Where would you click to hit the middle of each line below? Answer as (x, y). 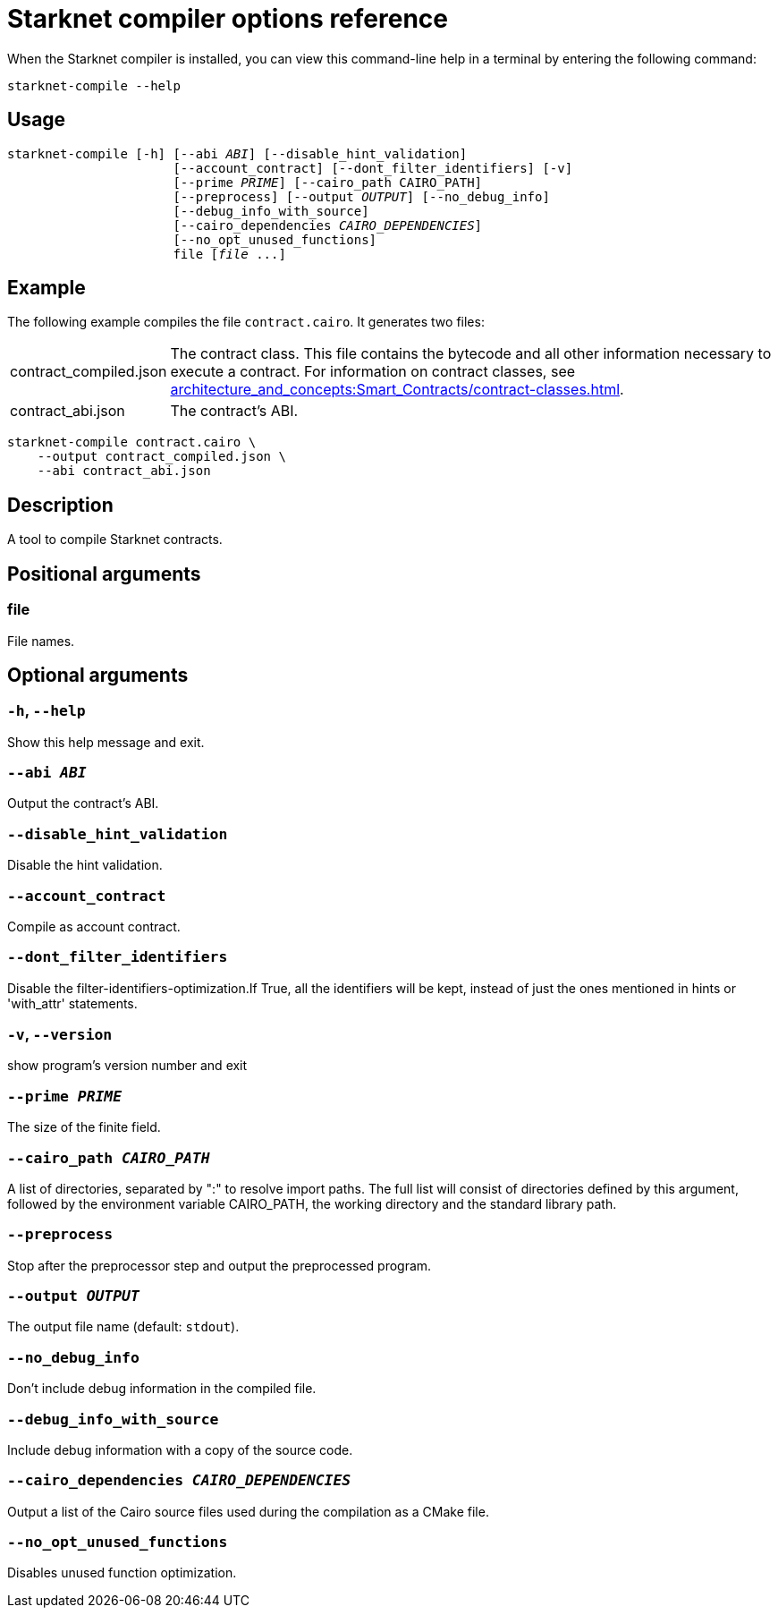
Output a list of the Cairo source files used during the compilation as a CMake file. (248, 1511)
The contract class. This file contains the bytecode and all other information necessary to (471, 354)
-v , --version (60, 1035)
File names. (41, 641)
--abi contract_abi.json (124, 471)
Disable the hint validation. (85, 865)
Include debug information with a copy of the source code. (180, 1449)
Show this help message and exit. (106, 742)
